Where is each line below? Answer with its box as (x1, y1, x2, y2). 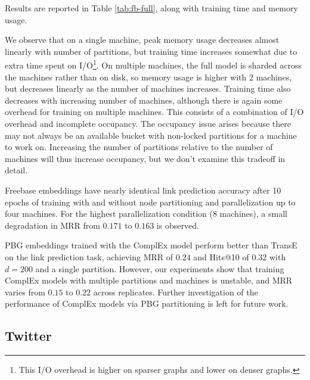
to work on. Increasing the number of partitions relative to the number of (5, 141, 273, 153)
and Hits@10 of (193, 250, 249, 263)
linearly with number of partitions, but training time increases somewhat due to (5, 45, 297, 57)
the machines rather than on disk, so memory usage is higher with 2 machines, (5, 70, 292, 83)
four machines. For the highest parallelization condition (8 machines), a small (5, 207, 287, 220)
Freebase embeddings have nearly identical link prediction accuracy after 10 (5, 183, 281, 196)
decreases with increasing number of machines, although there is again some (5, 94, 283, 106)
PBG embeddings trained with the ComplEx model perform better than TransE (5, 239, 297, 251)
